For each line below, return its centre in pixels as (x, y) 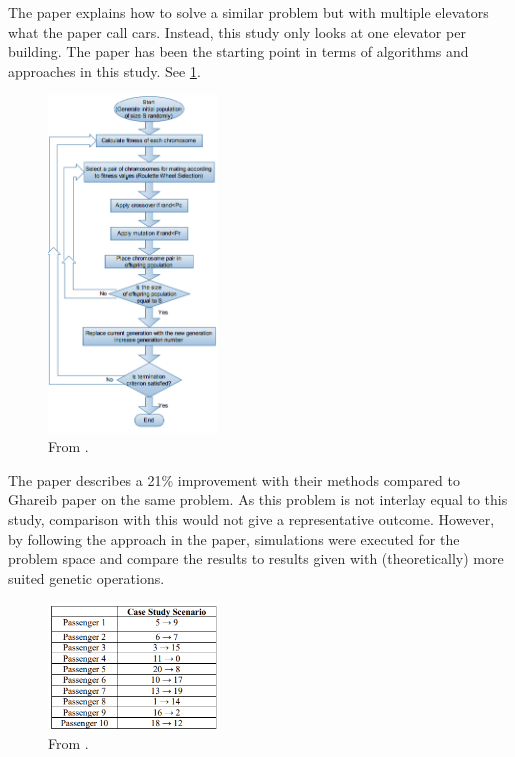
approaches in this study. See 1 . (104, 70)
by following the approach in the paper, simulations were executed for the (234, 538)
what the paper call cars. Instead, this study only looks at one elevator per (237, 31)
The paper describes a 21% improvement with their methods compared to (234, 479)
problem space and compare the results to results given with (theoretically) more (256, 558)
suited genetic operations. (86, 577)
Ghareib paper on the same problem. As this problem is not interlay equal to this (258, 499)
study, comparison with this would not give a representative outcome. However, (251, 519)
